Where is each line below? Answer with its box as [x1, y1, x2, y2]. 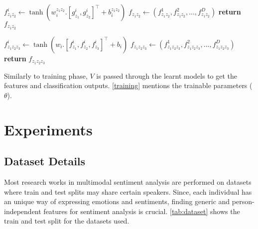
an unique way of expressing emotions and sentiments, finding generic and [4, 196, 230, 207]
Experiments [4, 119, 93, 139]
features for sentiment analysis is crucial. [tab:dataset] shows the [43, 206, 240, 216]
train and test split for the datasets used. [4, 216, 129, 226]
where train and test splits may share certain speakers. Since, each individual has [4, 186, 252, 197]
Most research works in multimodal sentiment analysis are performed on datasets [4, 177, 252, 187]
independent [4, 206, 41, 216]
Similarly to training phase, [4, 70, 88, 81]
